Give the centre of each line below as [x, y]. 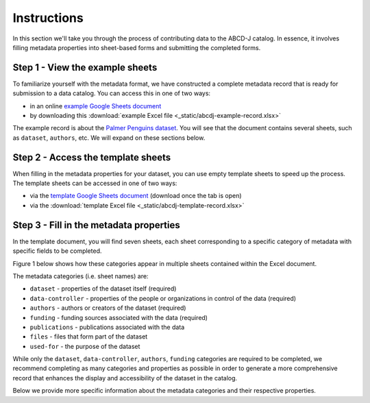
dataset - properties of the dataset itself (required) [103, 289]
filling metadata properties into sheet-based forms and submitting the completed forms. [137, 47]
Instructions [48, 18]
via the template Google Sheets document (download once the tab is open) [136, 196]
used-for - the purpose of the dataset [85, 346]
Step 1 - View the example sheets [85, 68]
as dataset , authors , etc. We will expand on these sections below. [109, 138]
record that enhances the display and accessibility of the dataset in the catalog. [125, 378]
